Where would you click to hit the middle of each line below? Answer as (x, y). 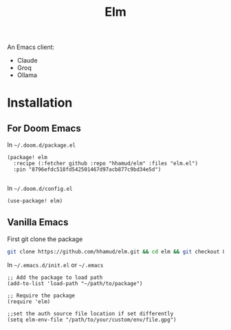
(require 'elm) (29, 301)
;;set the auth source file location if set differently (90, 313)
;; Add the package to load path (55, 277)
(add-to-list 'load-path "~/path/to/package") (75, 283)
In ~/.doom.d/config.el (40, 188)
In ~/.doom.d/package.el (42, 145)
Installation (40, 103)
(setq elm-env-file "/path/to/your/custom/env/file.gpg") (92, 320)
